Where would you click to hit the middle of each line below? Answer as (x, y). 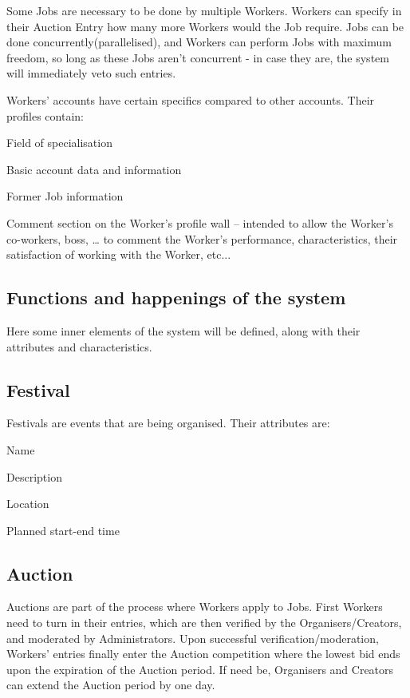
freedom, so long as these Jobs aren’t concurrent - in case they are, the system (198, 57)
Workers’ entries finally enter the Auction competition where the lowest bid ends (203, 654)
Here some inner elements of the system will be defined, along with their (183, 330)
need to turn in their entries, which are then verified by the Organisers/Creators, (204, 623)
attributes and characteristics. (79, 346)
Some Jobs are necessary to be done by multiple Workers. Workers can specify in (204, 10)
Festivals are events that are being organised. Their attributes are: (168, 423)
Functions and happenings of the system (176, 297)
